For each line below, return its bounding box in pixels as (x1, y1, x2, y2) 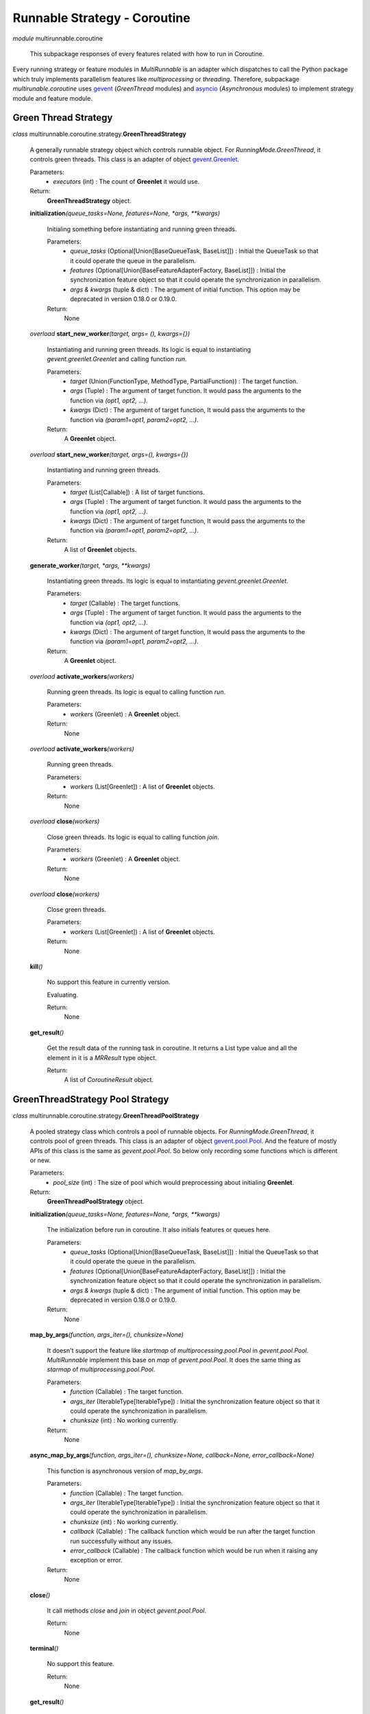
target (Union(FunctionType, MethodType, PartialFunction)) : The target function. (70, 377, 298, 385)
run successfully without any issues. (70, 1536, 173, 1545)
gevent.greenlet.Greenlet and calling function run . (47, 355, 188, 363)
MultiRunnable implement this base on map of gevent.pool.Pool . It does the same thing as (47, 1355, 301, 1364)
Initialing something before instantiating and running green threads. (47, 225, 237, 233)
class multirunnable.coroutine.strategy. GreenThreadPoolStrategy (12, 1111, 199, 1120)
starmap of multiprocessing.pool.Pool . (47, 1365, 156, 1374)
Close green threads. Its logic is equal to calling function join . (47, 833, 219, 841)
